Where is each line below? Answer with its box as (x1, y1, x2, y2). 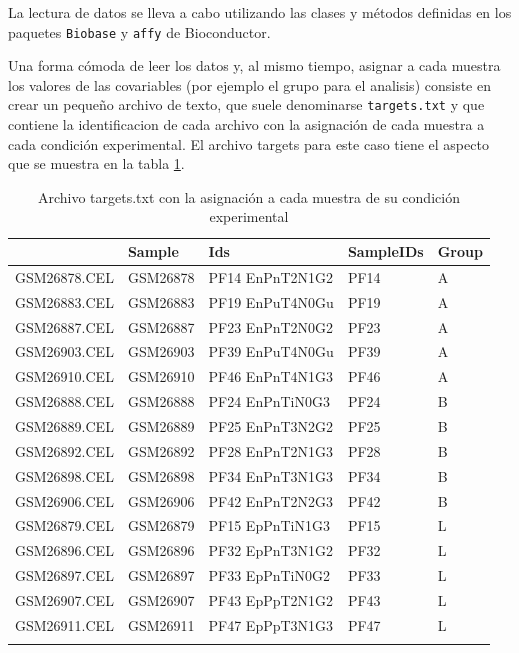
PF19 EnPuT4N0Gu (208, 291, 334, 312)
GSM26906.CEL (15, 490, 114, 511)
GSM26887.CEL (15, 316, 114, 337)
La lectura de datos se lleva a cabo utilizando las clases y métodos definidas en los (8, 2, 512, 22)
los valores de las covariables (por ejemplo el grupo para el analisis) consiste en (8, 74, 491, 95)
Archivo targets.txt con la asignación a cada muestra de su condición (37, 186, 460, 207)
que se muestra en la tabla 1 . (8, 153, 185, 174)
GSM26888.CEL (15, 391, 114, 412)
